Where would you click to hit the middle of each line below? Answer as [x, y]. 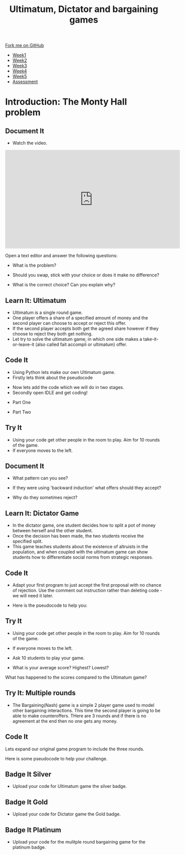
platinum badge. [29, 847]
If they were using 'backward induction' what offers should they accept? [87, 488]
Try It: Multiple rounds [40, 693]
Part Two [22, 412]
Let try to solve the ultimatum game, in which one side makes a [77, 339]
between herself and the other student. [53, 531]
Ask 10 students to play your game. [48, 658]
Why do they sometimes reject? [45, 498]
